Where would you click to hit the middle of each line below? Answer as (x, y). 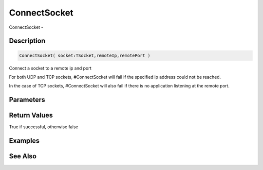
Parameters (27, 100)
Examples (24, 141)
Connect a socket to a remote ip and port (50, 68)
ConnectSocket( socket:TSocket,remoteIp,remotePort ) (85, 55)
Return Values (31, 115)
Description (27, 41)
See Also (23, 156)
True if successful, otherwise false (44, 127)
